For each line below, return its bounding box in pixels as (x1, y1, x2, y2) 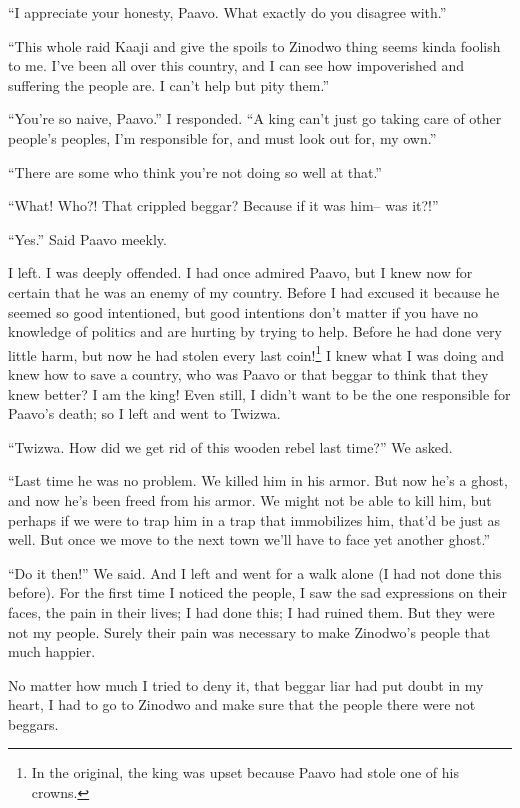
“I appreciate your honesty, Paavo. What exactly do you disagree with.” (8, 2, 447, 22)
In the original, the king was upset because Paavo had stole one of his (31, 762, 460, 783)
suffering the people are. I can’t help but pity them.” (8, 74, 329, 95)
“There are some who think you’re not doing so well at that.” (8, 161, 382, 182)
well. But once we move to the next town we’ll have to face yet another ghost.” (8, 529, 491, 550)
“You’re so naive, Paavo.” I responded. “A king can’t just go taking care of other (8, 108, 502, 129)
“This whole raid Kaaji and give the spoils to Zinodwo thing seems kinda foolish (8, 35, 501, 56)
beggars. (8, 713, 59, 734)
